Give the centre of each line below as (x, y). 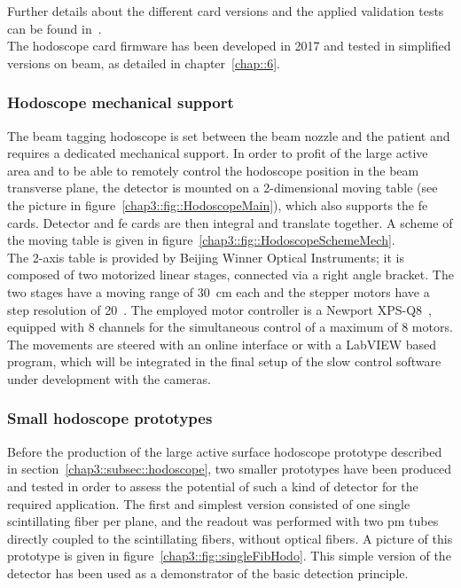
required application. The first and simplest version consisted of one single (209, 503)
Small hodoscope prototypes (110, 418)
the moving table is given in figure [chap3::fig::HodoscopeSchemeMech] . (201, 240)
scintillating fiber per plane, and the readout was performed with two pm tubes (223, 521)
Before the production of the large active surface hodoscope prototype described (225, 451)
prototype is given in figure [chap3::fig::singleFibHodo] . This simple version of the (229, 556)
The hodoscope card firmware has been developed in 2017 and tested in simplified (229, 46)
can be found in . (55, 28)
